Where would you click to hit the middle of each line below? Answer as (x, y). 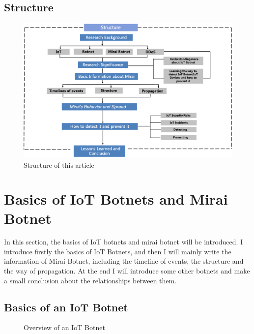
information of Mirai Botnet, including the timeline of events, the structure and (124, 261)
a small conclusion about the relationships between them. (90, 280)
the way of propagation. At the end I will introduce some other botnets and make (127, 271)
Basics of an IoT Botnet (66, 307)
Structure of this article (59, 165)
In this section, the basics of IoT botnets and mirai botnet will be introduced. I (124, 242)
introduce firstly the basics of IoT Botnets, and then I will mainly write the (118, 251)
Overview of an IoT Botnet (64, 327)
